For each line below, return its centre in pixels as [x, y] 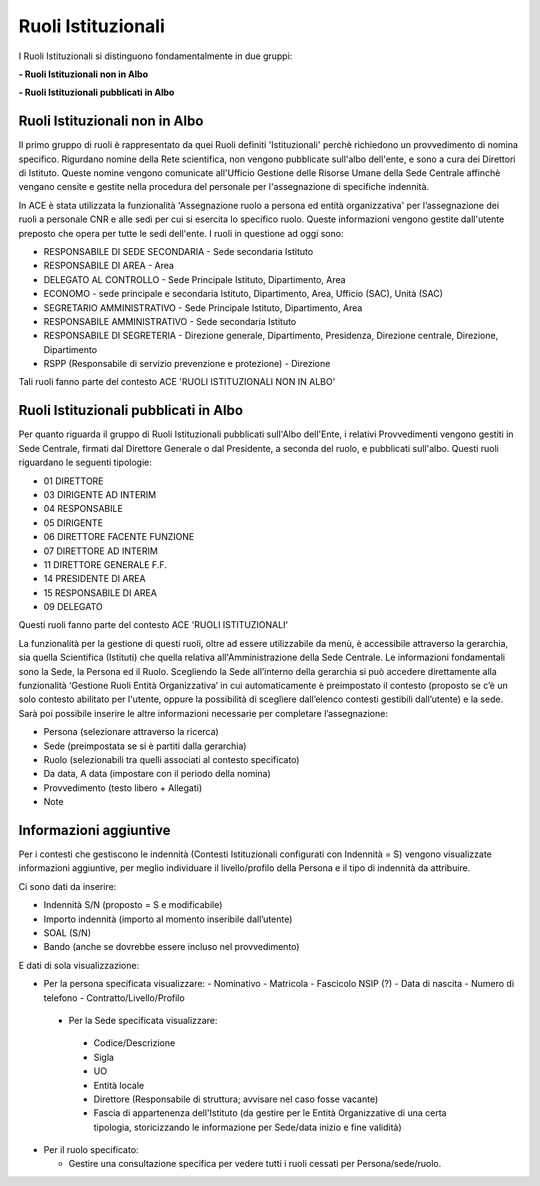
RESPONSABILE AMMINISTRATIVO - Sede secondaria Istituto [170, 321]
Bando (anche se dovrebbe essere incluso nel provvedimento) [171, 947]
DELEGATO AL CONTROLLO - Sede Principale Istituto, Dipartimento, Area [194, 279]
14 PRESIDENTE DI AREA [94, 579]
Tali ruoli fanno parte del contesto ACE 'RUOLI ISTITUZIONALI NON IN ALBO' [177, 382]
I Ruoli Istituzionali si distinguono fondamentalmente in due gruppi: [155, 56]
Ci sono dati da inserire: [67, 886]
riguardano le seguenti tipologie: [85, 462]
